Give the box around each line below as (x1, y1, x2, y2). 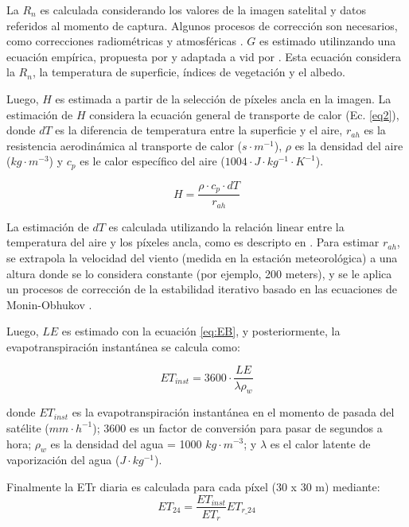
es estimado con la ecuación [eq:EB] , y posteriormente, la (61, 323, 341, 339)
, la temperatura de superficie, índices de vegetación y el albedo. (32, 64, 345, 80)
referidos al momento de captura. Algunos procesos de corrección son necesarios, (6, 17, 398, 33)
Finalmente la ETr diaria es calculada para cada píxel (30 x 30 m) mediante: (6, 478, 380, 494)
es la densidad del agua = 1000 (50, 435, 202, 451)
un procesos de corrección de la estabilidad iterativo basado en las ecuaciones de (6, 281, 397, 297)
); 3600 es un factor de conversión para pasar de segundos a (92, 419, 383, 436)
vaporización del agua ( (6, 451, 120, 468)
